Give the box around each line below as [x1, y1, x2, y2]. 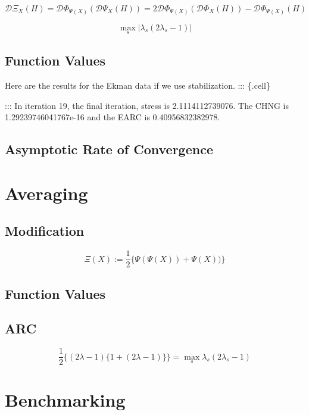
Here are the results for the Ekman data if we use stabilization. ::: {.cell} [5, 79, 270, 91]
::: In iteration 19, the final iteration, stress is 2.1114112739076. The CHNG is [5, 99, 289, 111]
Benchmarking [5, 388, 126, 412]
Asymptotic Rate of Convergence [5, 140, 213, 158]
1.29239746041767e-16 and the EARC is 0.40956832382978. [5, 111, 220, 123]
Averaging [5, 180, 88, 205]
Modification [5, 221, 85, 240]
